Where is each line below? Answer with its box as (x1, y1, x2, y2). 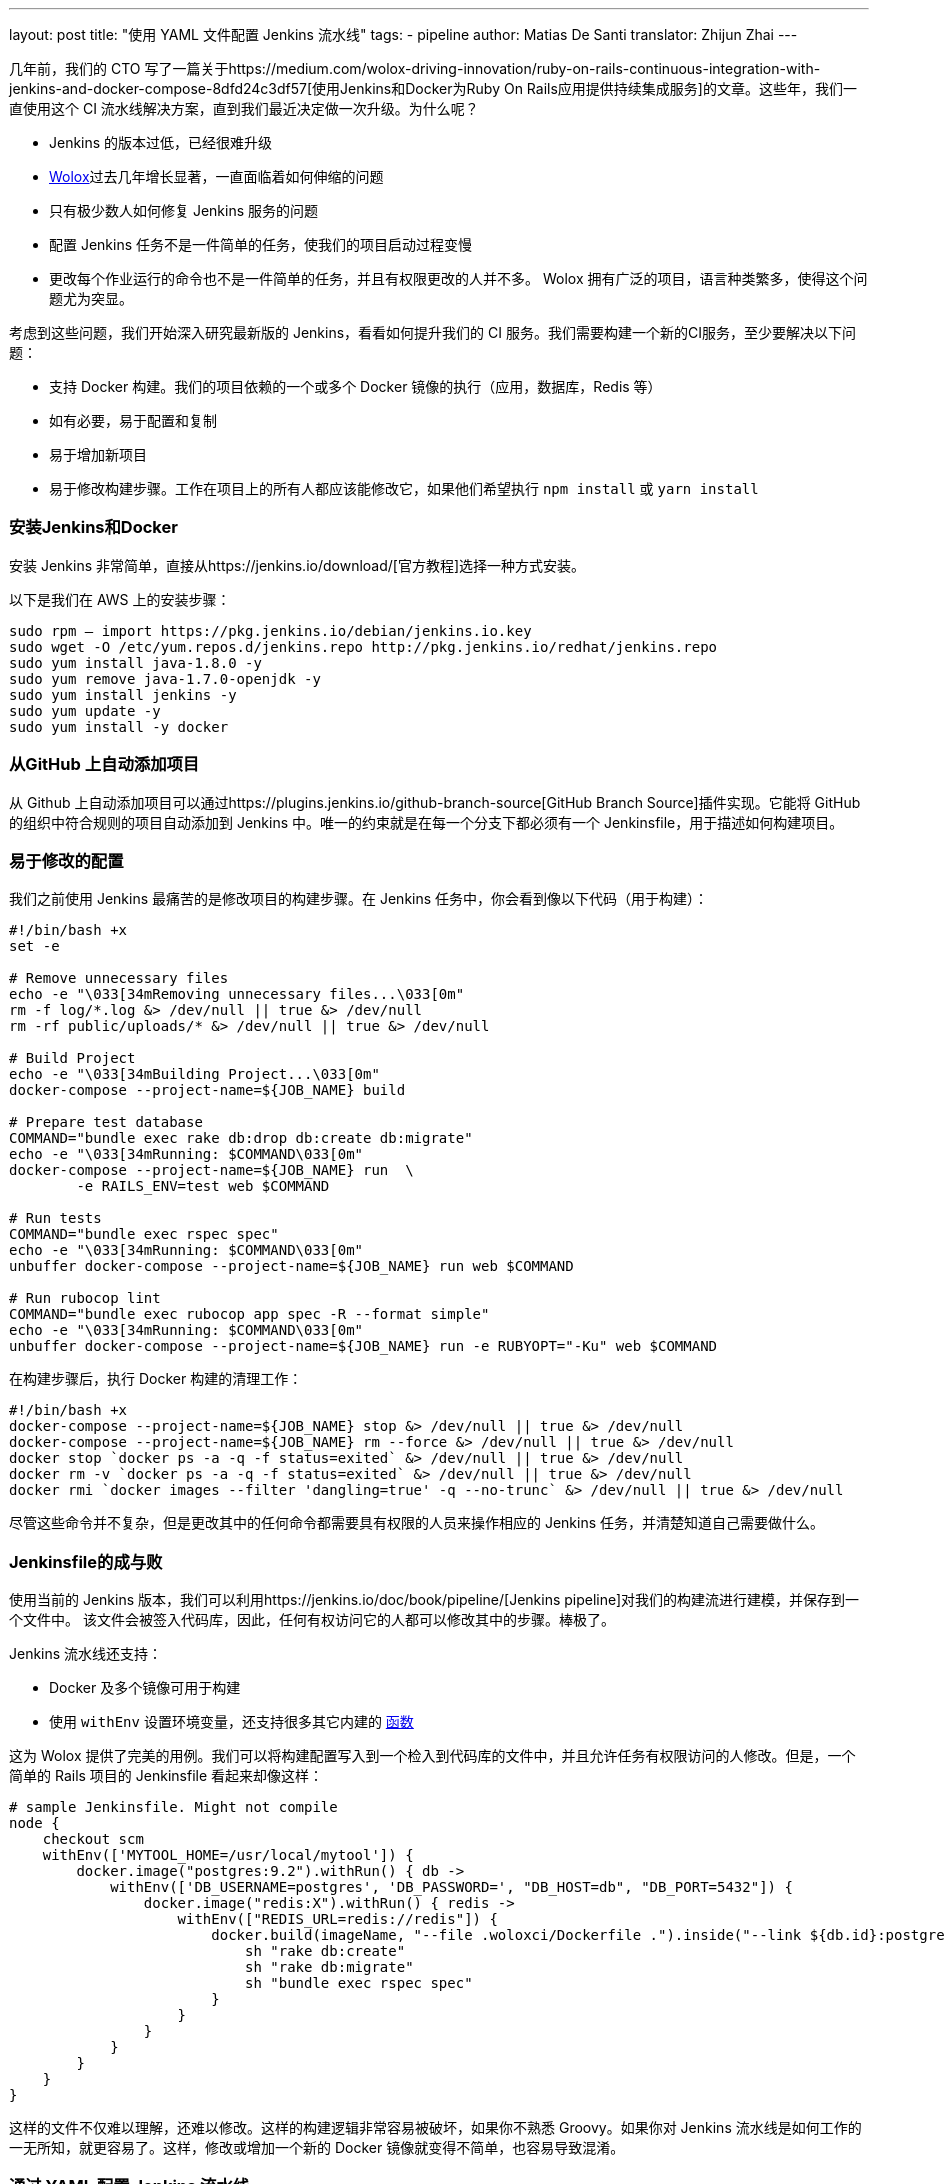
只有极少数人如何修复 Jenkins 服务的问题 (49, 202, 319, 219)
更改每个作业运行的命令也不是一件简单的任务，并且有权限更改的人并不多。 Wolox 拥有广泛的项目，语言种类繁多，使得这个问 (49, 270, 868, 287)
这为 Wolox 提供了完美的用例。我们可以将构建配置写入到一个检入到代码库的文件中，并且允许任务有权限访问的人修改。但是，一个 (9, 1747, 856, 1764)
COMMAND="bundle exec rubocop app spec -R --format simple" (9, 1306, 490, 1323)
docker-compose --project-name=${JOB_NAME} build (9, 1082, 406, 1099)
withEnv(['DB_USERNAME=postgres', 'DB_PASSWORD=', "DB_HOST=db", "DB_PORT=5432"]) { (110, 1879, 793, 1895)
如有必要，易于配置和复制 (49, 412, 217, 429)
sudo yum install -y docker (9, 718, 229, 735)
